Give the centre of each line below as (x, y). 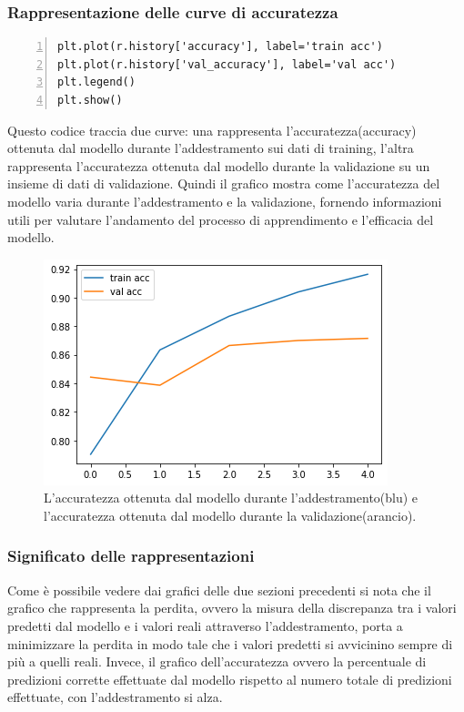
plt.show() (90, 100)
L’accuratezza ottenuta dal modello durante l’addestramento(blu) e (231, 498)
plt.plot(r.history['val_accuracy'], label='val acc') (227, 64)
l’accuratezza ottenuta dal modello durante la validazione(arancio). (230, 515)
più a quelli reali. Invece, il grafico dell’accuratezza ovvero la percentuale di (217, 661)
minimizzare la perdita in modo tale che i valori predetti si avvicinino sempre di (230, 643)
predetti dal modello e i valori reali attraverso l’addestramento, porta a (205, 625)
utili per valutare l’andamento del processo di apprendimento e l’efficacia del (221, 219)
